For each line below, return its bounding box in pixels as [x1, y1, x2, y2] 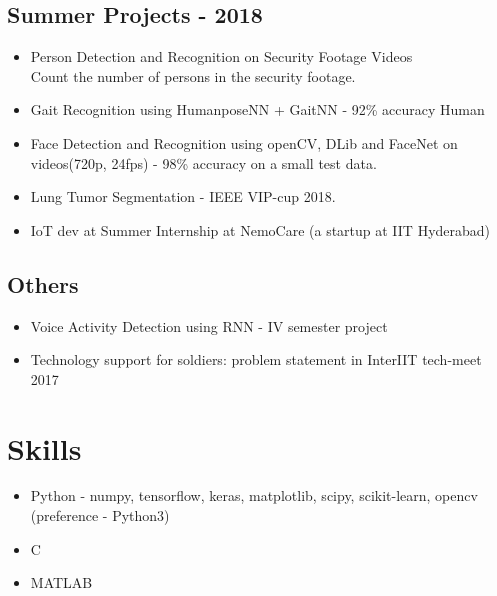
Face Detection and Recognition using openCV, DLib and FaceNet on [30, 132, 458, 153]
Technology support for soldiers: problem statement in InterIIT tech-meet [30, 349, 482, 370]
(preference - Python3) [30, 505, 170, 526]
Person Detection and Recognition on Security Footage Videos [30, 46, 413, 67]
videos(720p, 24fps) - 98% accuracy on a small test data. [30, 152, 377, 173]
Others [7, 268, 79, 299]
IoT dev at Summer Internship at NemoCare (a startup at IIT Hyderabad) [30, 219, 491, 240]
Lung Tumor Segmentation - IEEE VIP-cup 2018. [30, 186, 336, 207]
